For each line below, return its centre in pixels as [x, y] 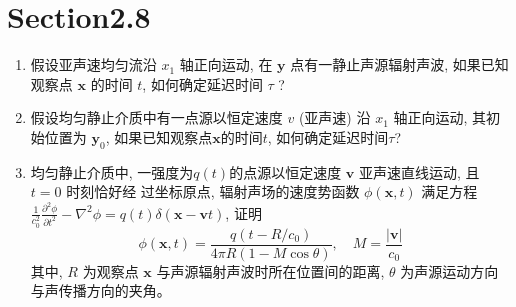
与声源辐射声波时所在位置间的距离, [270, 270]
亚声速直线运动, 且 [419, 171]
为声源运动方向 [449, 270]
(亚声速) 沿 [334, 117]
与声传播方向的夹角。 [100, 290]
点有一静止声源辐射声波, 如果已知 [399, 64]
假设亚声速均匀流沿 [93, 64]
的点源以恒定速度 [285, 171]
